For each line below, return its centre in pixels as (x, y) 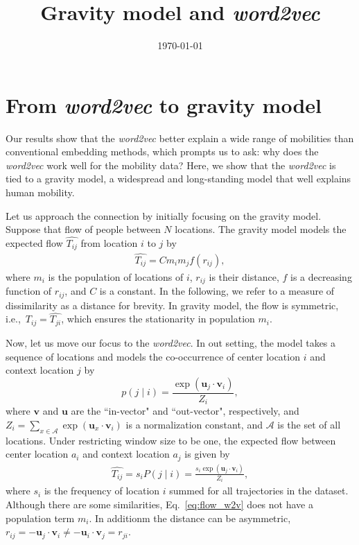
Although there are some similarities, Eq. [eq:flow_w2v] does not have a (159, 504)
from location (109, 243)
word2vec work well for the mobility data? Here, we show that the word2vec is (171, 165)
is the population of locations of (116, 276)
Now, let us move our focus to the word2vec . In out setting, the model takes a (171, 342)
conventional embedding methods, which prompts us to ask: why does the (162, 152)
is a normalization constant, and (194, 424)
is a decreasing (321, 276)
